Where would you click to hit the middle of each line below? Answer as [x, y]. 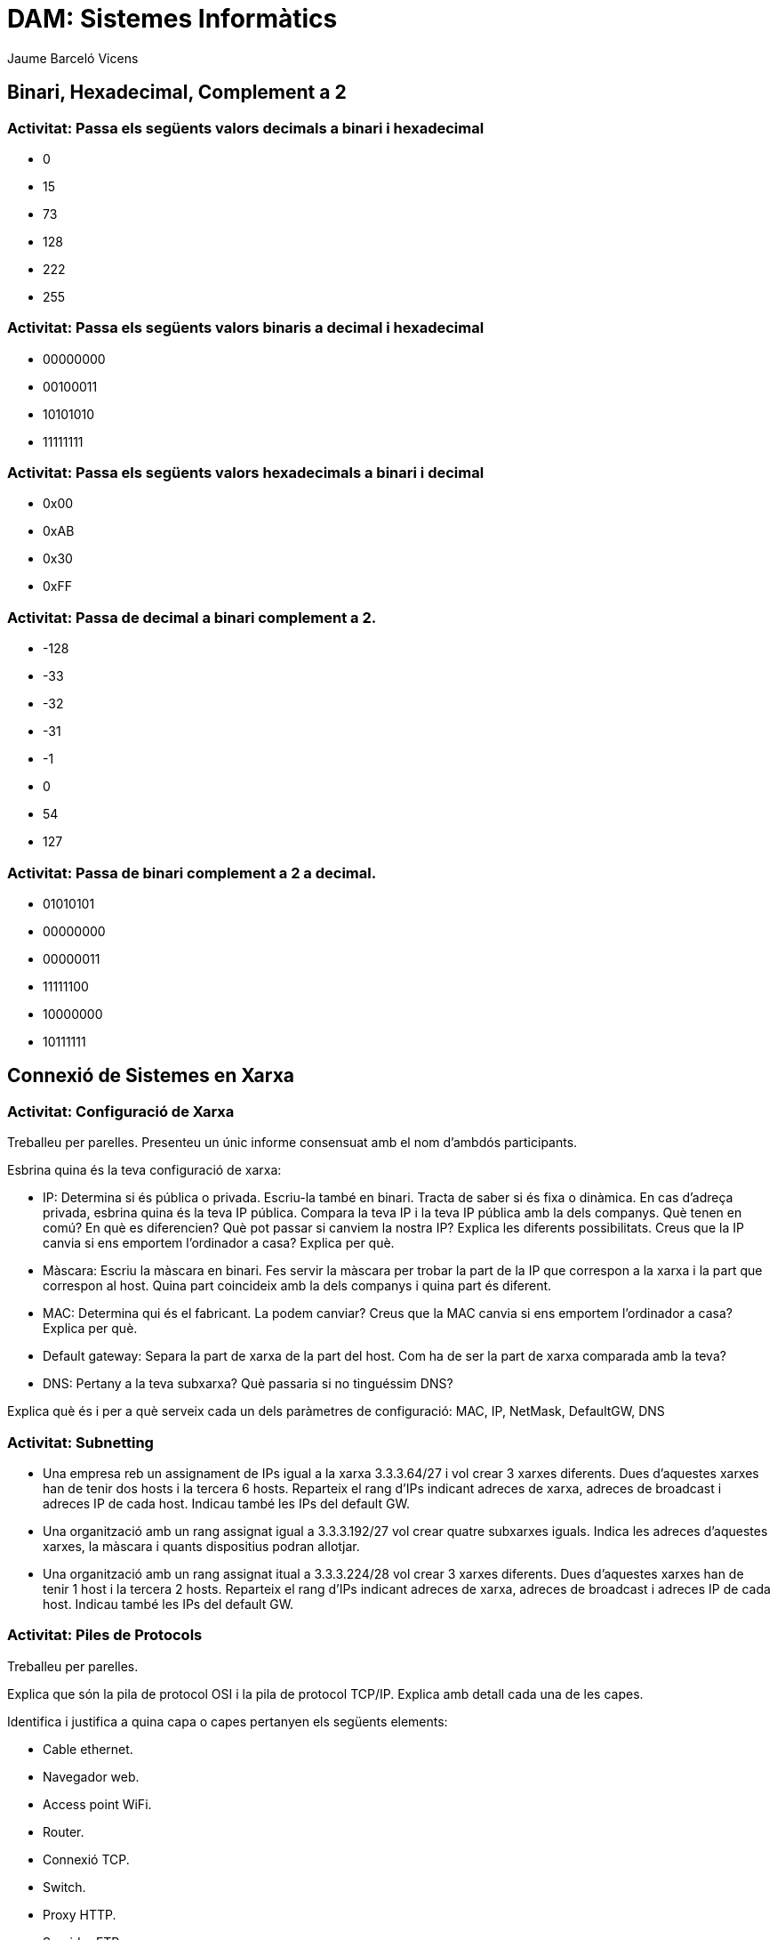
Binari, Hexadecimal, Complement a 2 [177, 93]
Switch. [64, 1887]
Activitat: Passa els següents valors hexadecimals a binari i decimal [246, 473]
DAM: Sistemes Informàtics [172, 19]
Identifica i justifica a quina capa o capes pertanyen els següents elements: [228, 1721]
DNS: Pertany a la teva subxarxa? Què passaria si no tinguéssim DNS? [248, 1384]
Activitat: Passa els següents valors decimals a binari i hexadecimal [246, 128]
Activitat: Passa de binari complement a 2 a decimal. [192, 873]
